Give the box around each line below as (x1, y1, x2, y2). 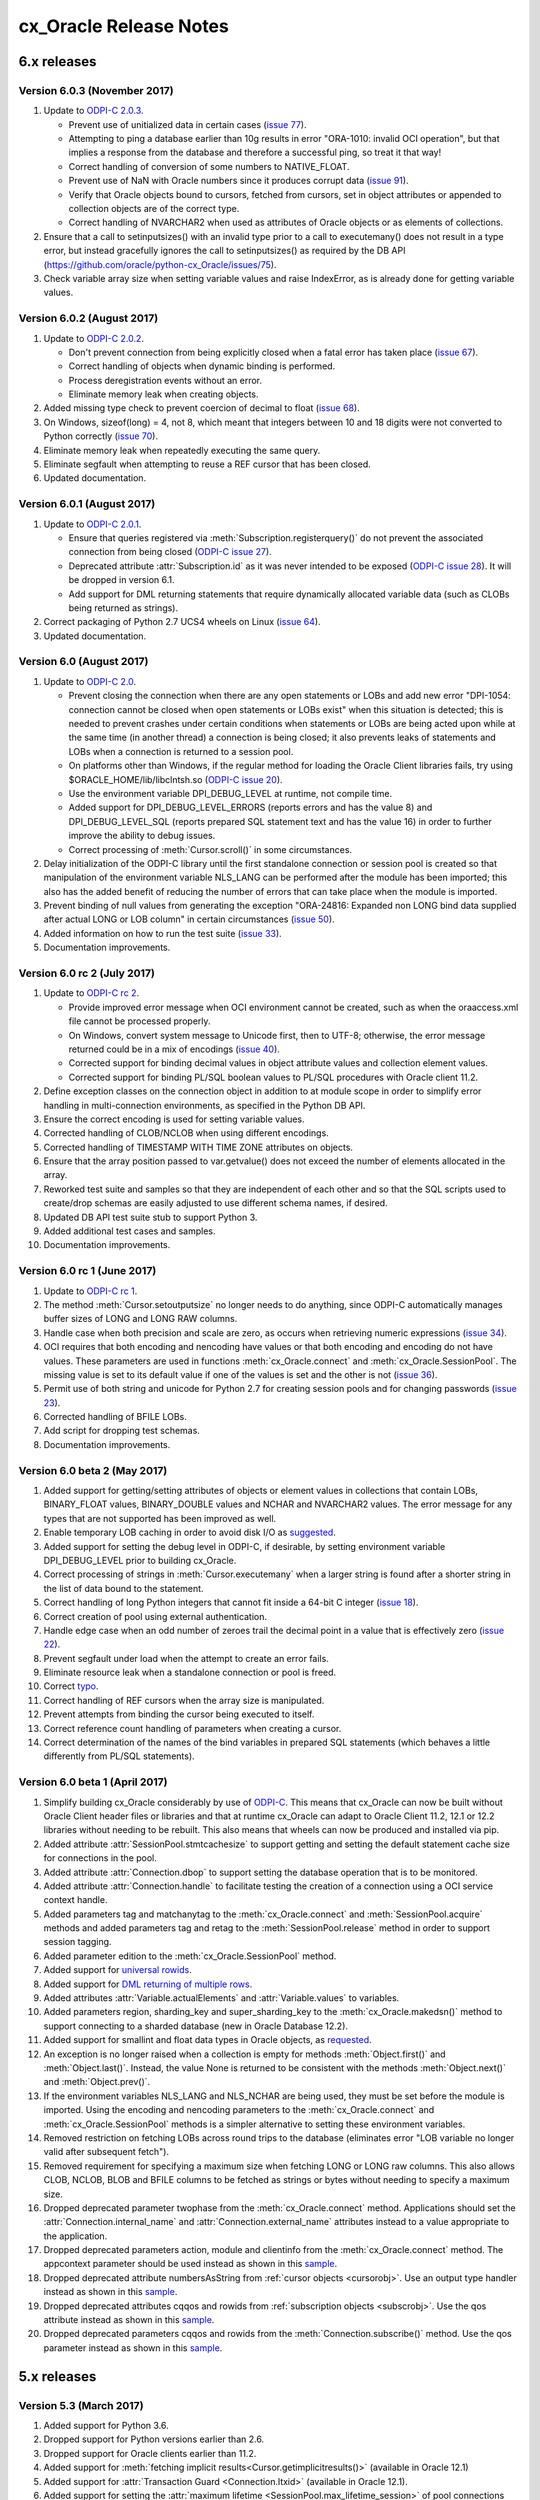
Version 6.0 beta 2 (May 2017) (18, 1463, 168, 1477)
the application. (43, 2230, 108, 2242)
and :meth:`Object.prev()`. (43, 2076, 151, 2088)
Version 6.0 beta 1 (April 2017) (18, 1775, 169, 1789)
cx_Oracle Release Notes (18, 15, 229, 37)
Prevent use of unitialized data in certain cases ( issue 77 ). (68, 118, 307, 130)
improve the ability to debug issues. (68, 830, 216, 842)
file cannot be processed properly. (68, 1015, 211, 1027)
